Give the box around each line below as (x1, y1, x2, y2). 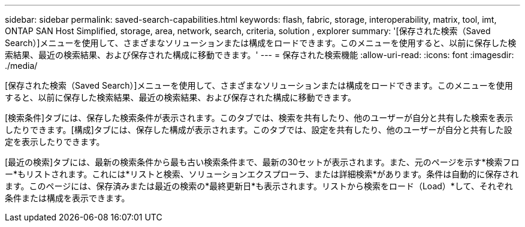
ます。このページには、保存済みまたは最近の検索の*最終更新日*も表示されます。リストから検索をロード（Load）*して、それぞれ (5, 181, 513, 191)
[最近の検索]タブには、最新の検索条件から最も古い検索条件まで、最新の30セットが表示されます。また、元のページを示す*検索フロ (5, 157, 520, 167)
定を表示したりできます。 (5, 137, 105, 147)
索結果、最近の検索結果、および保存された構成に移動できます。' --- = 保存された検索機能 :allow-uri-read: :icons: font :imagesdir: (5, 50, 514, 60)
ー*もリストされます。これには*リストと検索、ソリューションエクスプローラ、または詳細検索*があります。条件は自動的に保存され (5, 169, 519, 179)
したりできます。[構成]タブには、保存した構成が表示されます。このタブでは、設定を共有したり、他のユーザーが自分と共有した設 (5, 125, 512, 135)
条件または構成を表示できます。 (5, 193, 130, 203)
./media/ (5, 60, 38, 71)
